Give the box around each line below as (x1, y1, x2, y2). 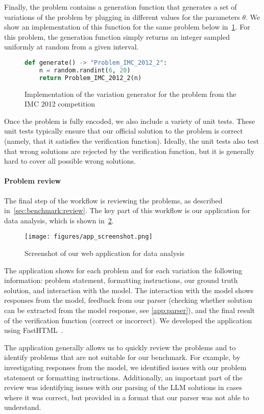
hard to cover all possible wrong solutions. (4, 156, 136, 166)
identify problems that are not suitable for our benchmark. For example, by (4, 352, 241, 363)
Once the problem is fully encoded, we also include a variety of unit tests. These (4, 115, 255, 126)
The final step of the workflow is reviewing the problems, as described (4, 195, 223, 205)
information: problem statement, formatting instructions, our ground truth (4, 275, 238, 286)
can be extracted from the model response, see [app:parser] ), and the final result (4, 304, 255, 315)
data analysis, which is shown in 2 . (4, 215, 114, 225)
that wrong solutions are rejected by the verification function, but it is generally (4, 145, 255, 156)
